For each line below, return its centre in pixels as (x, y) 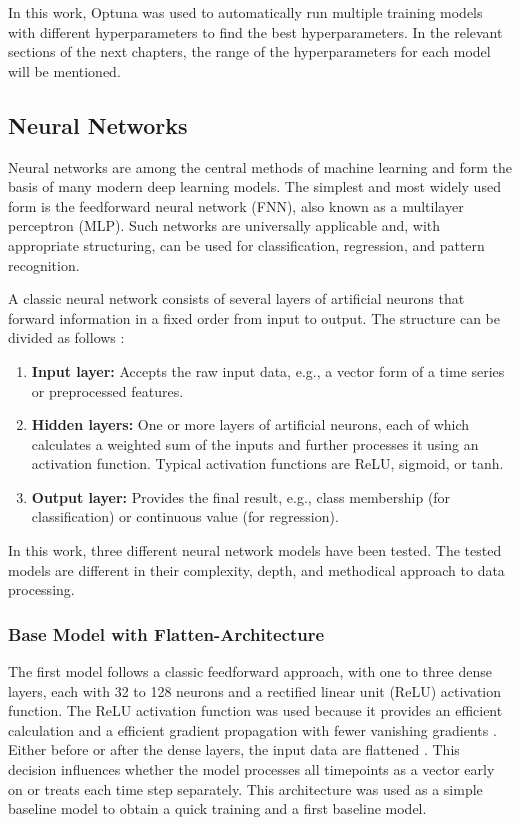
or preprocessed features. (107, 390)
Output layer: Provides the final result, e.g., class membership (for (241, 496)
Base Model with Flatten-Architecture (166, 633)
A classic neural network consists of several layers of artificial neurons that (236, 298)
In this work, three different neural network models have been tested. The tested (255, 550)
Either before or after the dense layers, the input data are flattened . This (234, 749)
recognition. (44, 264)
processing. (41, 589)
